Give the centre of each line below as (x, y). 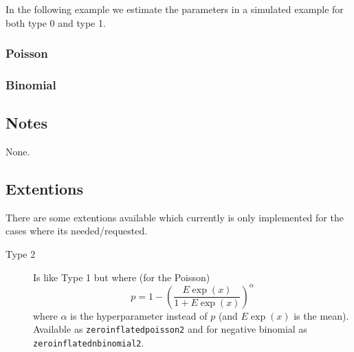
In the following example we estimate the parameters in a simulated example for (175, 9)
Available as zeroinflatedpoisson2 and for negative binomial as (170, 329)
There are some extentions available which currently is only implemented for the (175, 217)
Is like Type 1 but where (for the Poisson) (122, 277)
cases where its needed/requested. (77, 231)
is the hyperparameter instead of (139, 315)
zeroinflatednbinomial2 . (89, 342)
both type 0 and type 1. (56, 22)
